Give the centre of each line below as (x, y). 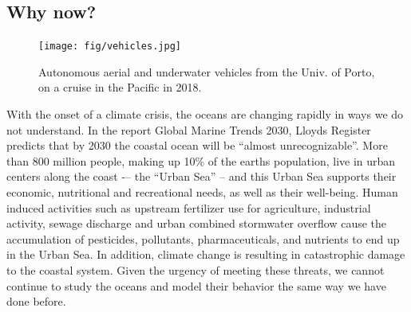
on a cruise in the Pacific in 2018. (120, 87)
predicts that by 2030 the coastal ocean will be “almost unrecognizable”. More (197, 145)
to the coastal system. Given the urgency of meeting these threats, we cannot (196, 269)
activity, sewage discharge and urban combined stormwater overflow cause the (197, 223)
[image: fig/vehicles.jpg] (110, 47)
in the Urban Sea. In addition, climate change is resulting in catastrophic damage (206, 254)
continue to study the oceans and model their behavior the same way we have (196, 285)
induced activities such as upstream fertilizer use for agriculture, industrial (189, 207)
